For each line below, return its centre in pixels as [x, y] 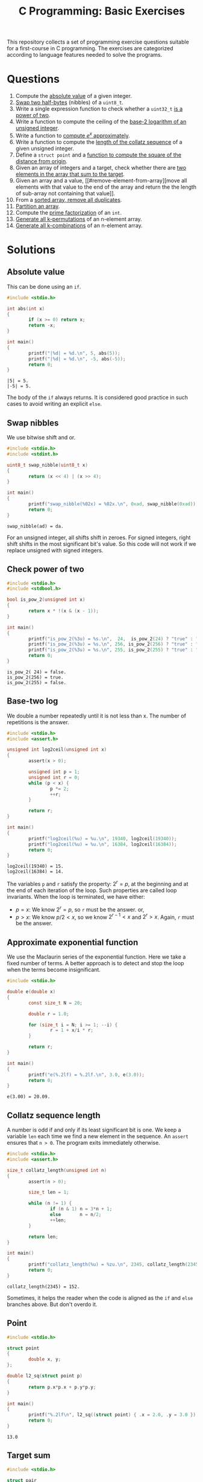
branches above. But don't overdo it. [52, 1304]
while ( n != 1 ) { [50, 1203]
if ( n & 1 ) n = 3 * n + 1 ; [81, 1209]
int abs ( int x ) [26, 309]
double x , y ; [45, 1359]
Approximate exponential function [73, 942]
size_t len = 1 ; [49, 1192]
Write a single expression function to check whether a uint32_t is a [99, 109]
